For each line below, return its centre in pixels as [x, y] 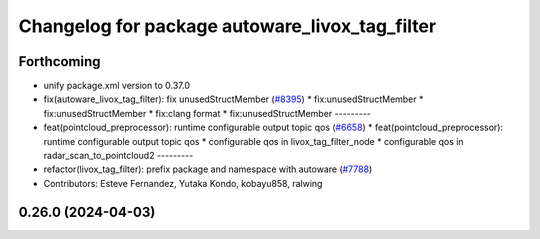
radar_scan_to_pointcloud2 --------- [118, 156]
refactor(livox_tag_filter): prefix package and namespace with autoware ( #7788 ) [208, 169]
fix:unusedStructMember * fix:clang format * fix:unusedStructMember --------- [207, 113]
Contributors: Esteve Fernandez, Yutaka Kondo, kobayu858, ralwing [183, 183]
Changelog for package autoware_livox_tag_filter [227, 26]
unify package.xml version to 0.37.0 [116, 86]
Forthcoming [59, 61]
